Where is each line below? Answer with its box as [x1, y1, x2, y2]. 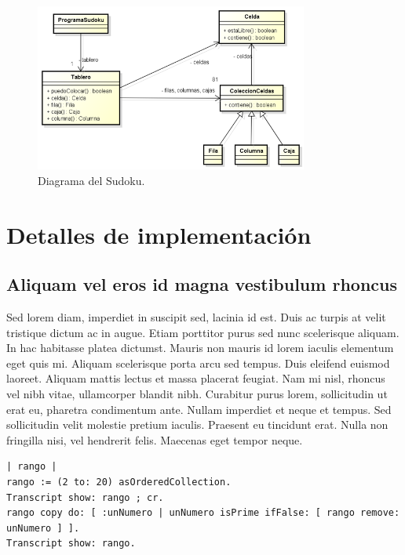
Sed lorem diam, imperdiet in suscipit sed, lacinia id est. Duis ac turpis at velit [6, 309, 386, 325]
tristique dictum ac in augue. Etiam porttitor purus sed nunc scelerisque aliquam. [6, 324, 400, 340]
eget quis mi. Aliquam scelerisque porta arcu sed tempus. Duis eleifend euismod [6, 354, 390, 371]
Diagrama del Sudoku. [38, 172, 145, 188]
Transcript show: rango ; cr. [6, 492, 164, 503]
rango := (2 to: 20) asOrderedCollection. [6, 477, 232, 488]
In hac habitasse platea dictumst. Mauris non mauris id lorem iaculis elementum [6, 339, 394, 356]
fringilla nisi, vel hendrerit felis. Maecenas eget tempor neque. [6, 431, 303, 448]
